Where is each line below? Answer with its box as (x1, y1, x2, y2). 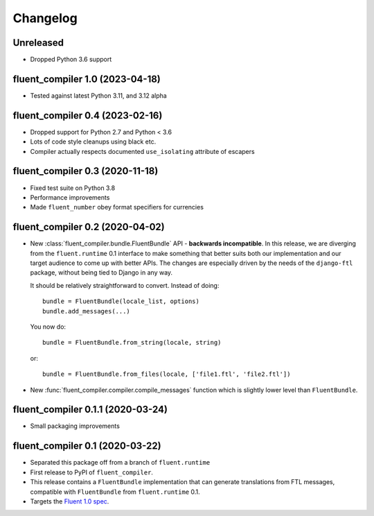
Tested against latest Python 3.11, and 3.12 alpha (30, 91, 168, 100)
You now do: (30, 322, 66, 331)
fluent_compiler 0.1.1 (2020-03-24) (12, 404, 168, 415)
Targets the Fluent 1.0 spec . (30, 497, 109, 506)
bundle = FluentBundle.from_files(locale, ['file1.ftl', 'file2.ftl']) (42, 370, 291, 378)
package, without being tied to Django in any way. (30, 268, 173, 277)
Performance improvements (30, 193, 110, 201)
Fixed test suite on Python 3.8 (30, 184, 116, 192)
